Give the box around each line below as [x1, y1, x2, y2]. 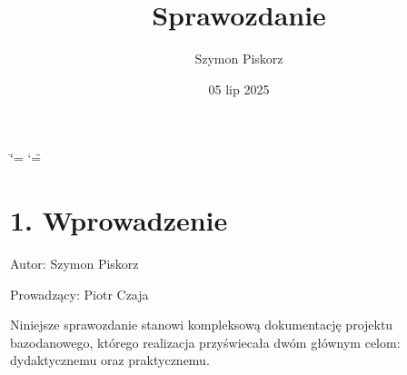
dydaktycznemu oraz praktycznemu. [10, 350, 210, 370]
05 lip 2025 [208, 79, 270, 98]
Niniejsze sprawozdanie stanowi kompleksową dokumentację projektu [10, 315, 393, 334]
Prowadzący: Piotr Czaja [10, 284, 149, 303]
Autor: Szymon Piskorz [10, 254, 139, 273]
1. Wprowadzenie [10, 202, 228, 239]
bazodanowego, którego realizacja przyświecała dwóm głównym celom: [10, 332, 401, 351]
